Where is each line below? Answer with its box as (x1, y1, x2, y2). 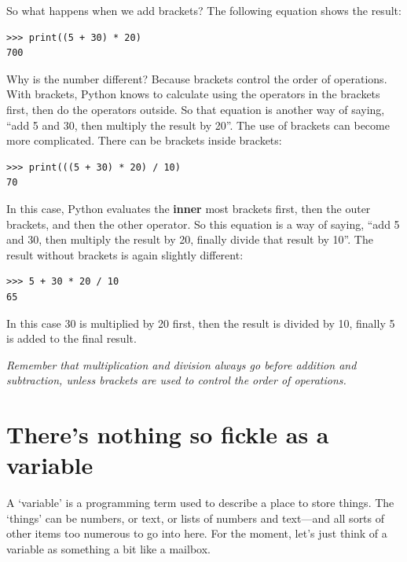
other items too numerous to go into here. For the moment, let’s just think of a (6, 525, 387, 542)
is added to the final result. (6, 330, 137, 347)
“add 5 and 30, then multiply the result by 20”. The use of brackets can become (6, 116, 390, 133)
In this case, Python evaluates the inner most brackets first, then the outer (6, 200, 371, 216)
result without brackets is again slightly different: (6, 246, 244, 263)
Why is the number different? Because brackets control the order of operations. (6, 70, 387, 86)
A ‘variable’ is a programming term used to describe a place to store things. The (6, 494, 394, 511)
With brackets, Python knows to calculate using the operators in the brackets (6, 86, 380, 102)
